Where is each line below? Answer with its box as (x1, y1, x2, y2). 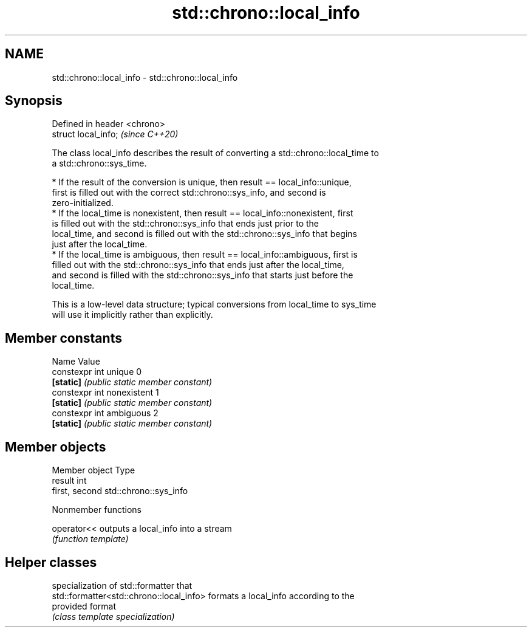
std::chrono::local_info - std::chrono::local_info (52, 72, 238, 83)
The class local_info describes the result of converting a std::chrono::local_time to (52, 148, 379, 159)
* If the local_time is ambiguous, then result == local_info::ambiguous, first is (52, 249, 358, 260)
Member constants (5, 330, 122, 346)
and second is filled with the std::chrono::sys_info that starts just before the (52, 270, 353, 281)
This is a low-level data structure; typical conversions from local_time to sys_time (52, 299, 377, 310)
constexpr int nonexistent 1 (52, 387, 159, 398)
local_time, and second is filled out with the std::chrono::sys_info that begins (52, 228, 358, 239)
